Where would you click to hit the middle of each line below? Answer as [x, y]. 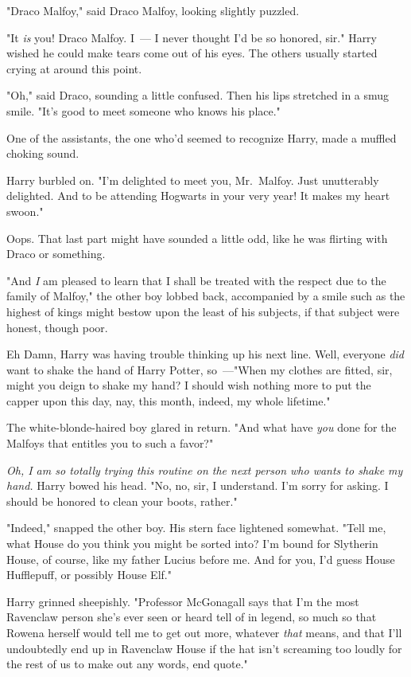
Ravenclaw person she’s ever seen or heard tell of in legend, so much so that [192, 617]
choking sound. [43, 153]
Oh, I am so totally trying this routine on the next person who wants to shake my [205, 470]
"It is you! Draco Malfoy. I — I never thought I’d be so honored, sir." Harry [192, 37]
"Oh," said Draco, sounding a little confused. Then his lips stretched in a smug [198, 95]
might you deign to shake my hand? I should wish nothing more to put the [189, 385]
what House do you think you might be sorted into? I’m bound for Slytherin [192, 544]
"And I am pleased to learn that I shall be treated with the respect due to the [196, 280]
